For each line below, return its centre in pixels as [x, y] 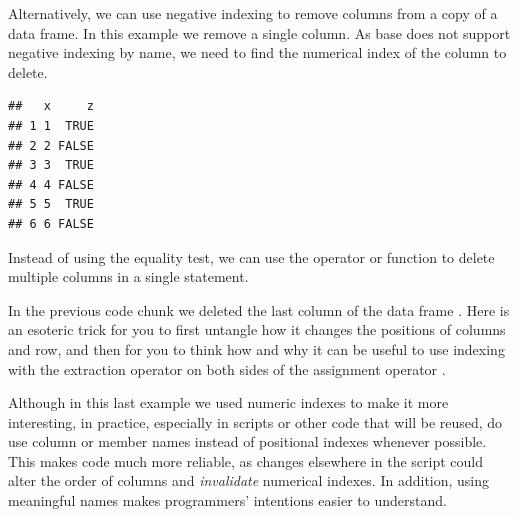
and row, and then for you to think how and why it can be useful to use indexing [256, 348]
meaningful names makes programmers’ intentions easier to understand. [227, 500]
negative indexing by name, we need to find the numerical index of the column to [257, 52]
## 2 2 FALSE [51, 145]
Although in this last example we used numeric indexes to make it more [228, 402]
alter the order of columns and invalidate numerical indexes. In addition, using [249, 480]
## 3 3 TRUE [51, 165]
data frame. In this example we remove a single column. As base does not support [259, 32]
